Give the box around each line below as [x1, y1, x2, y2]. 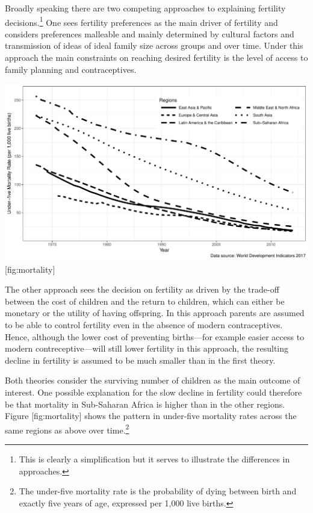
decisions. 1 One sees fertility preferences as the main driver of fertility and [5, 14, 278, 28]
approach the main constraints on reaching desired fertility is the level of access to [5, 51, 308, 64]
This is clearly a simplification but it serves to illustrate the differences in [19, 453, 290, 465]
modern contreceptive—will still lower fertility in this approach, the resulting [5, 342, 289, 355]
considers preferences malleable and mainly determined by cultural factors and [5, 27, 294, 40]
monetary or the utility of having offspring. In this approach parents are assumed [5, 306, 305, 319]
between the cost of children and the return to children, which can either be [5, 294, 285, 307]
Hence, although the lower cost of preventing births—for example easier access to [5, 330, 305, 343]
